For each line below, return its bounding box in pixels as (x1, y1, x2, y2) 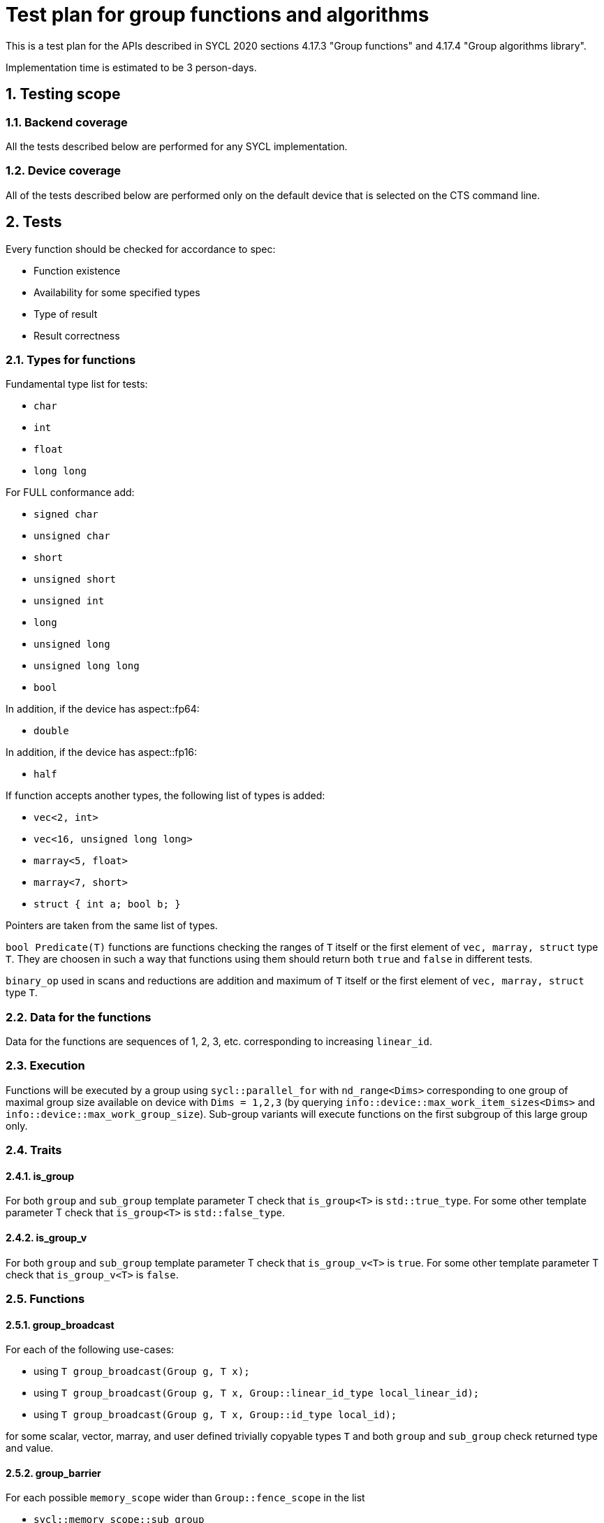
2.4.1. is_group (6, 1169, 75, 1182)
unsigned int (34, 595, 105, 607)
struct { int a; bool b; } (34, 898, 181, 910)
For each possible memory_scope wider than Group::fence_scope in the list (6, 1492, 365, 1504)
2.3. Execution (6, 1058, 85, 1073)
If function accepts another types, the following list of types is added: (6, 789, 325, 802)
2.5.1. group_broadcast (6, 1318, 115, 1331)
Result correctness (34, 329, 120, 342)
